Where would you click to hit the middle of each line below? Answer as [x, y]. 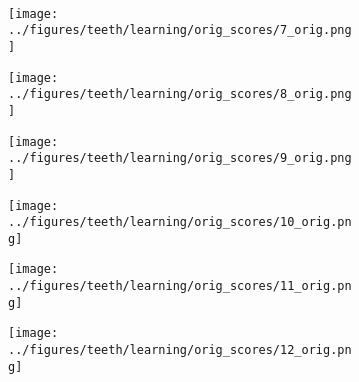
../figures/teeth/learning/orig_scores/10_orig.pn [180, 222]
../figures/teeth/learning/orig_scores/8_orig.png [180, 94]
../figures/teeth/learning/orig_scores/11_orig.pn [180, 286]
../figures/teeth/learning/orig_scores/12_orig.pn [180, 350]
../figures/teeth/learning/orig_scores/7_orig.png [180, 30]
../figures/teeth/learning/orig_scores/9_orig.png [180, 158]
